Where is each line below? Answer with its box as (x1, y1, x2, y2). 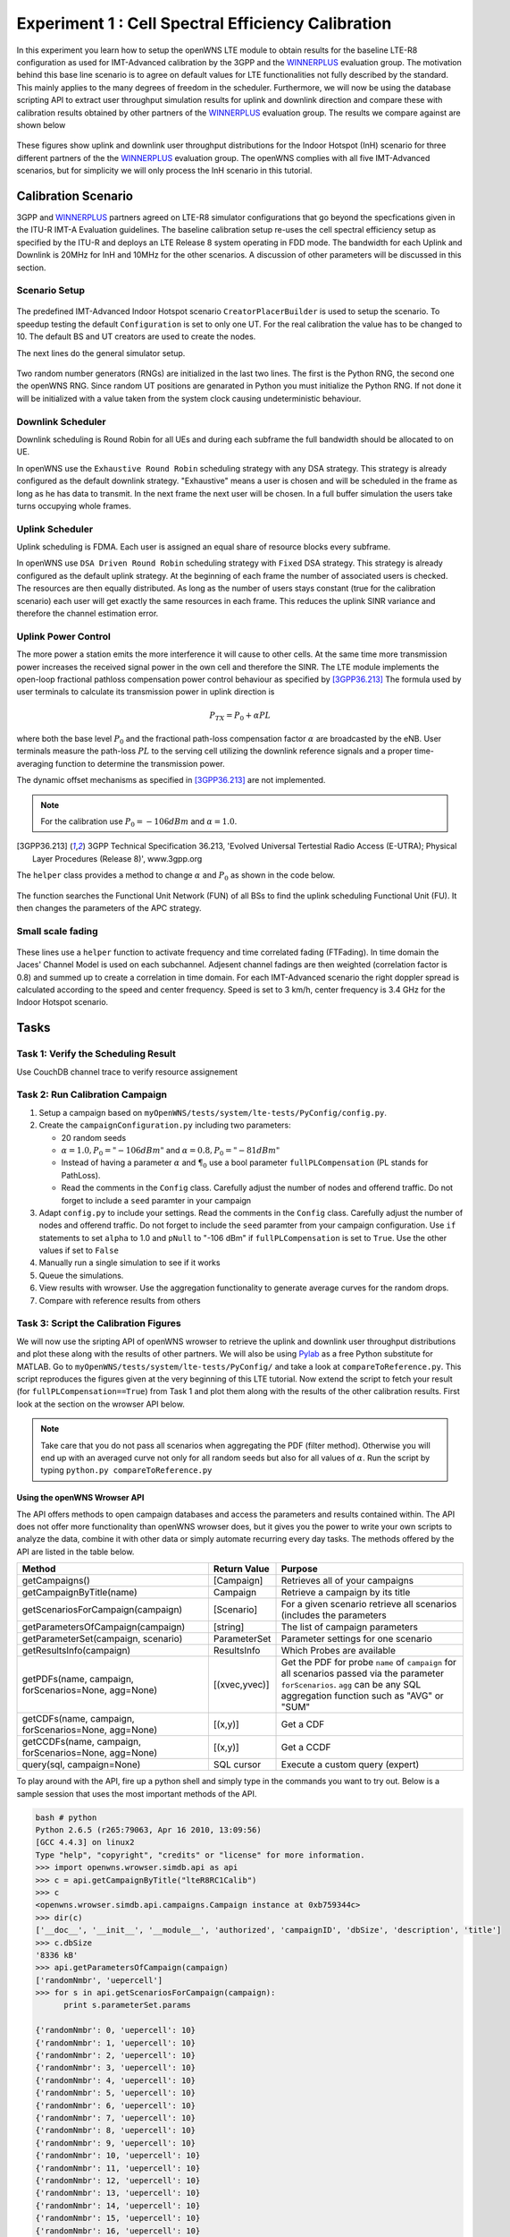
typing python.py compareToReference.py (40, 1465, 213, 1476)
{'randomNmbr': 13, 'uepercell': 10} (35, 2188, 201, 2199)
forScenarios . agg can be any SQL (280, 1679, 422, 1691)
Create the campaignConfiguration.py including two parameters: (38, 1119, 292, 1131)
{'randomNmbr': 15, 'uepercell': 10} (35, 2213, 201, 2224)
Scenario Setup (16, 285, 85, 297)
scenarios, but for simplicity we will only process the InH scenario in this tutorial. (16, 166, 313, 176)
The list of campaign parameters (280, 1620, 419, 1633)
